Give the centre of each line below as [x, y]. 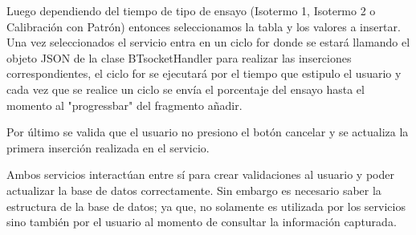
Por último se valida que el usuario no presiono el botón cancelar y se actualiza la [208, 132]
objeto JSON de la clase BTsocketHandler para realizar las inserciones [179, 57]
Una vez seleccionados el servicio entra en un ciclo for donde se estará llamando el [208, 42]
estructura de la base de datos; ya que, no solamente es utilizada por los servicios [206, 206]
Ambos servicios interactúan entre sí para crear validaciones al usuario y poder [200, 174]
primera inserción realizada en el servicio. [108, 147]
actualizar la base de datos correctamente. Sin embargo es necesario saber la [194, 190]
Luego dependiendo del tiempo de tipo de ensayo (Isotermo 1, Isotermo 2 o [191, 10]
